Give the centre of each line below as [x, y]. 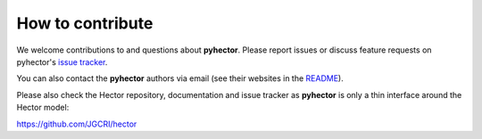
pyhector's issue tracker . [62, 61]
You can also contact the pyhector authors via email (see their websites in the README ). [180, 78]
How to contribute [85, 23]
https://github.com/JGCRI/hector [77, 124]
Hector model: [43, 108]
